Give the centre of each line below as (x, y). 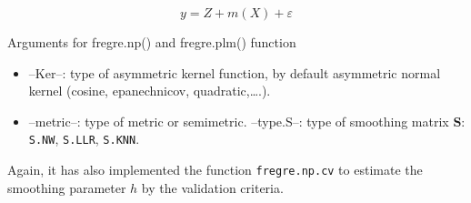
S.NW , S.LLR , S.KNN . (84, 139)
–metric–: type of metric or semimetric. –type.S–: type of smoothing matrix (239, 121)
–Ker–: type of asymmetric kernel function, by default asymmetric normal (235, 72)
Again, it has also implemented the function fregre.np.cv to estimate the (215, 170)
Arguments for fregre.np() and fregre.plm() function (152, 42)
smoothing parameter (67, 187)
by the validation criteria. (212, 187)
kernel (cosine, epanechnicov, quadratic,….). (150, 91)
